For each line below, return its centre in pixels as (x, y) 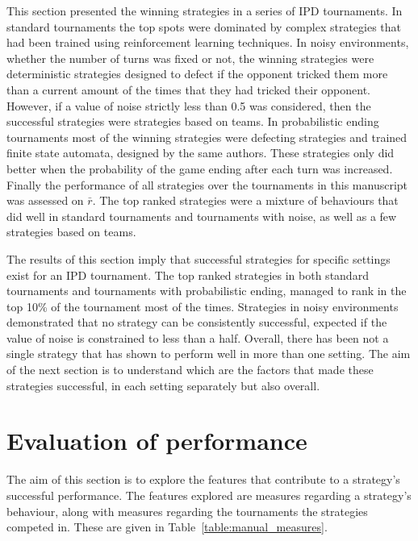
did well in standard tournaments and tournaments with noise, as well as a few (202, 216)
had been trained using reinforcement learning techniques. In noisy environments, (208, 42)
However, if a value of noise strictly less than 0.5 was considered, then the (189, 105)
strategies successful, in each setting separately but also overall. (163, 385)
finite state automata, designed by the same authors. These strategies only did (201, 153)
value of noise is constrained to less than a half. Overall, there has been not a (198, 337)
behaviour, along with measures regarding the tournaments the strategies (187, 511)
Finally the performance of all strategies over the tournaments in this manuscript (207, 184)
